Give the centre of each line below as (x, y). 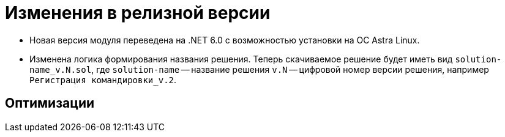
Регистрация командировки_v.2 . (103, 80)
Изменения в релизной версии (138, 13)
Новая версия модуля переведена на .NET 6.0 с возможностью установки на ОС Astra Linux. (225, 40)
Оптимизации (50, 103)
